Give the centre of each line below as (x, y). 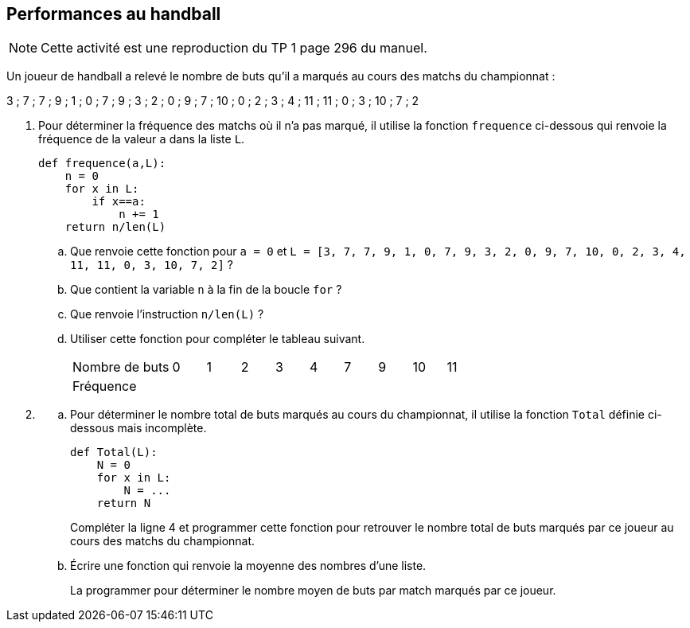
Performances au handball (114, 14)
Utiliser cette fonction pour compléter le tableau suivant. (218, 339)
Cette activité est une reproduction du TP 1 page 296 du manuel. (234, 48)
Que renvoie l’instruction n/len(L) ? (167, 314)
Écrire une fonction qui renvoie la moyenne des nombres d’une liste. (248, 566)
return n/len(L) (115, 227)
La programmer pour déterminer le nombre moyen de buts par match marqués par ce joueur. (313, 591)
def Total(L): (114, 452)
